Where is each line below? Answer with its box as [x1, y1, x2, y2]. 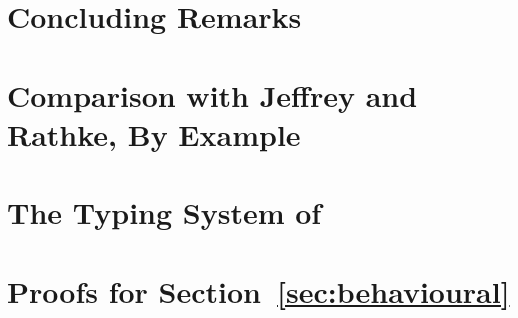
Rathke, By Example [7, 113, 301, 154]
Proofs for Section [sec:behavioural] [7, 270, 510, 311]
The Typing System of [7, 192, 322, 233]
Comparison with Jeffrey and [7, 74, 418, 115]
